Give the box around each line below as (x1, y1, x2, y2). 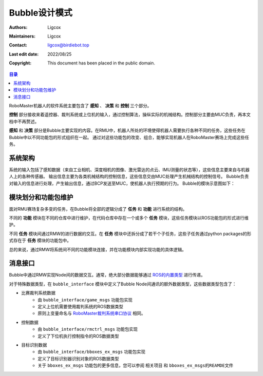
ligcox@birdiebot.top (47, 42, 90, 48)
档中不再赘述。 (9, 119, 39, 124)
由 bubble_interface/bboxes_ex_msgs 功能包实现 (38, 349, 146, 355)
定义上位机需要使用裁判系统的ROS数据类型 (38, 304, 124, 310)
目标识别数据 (21, 342, 47, 348)
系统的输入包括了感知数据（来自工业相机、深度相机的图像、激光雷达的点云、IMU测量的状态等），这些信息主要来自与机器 (9, 166, 250, 173)
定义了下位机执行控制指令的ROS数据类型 (38, 333, 119, 339)
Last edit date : (9, 51, 39, 57)
